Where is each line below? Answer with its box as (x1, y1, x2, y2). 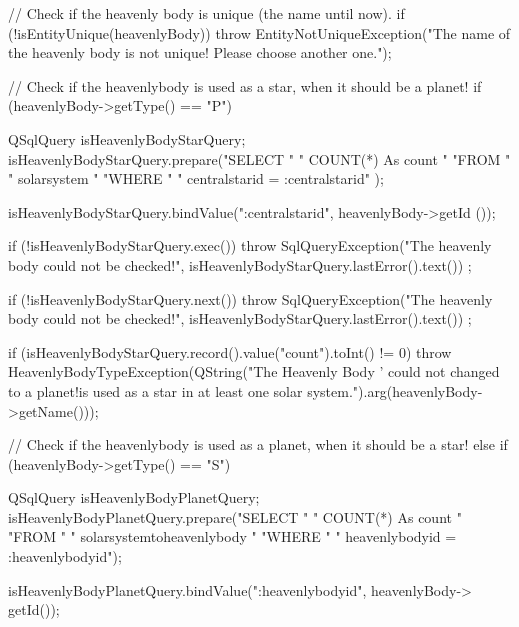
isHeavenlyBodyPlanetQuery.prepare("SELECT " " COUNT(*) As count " (8, 506, 462, 527)
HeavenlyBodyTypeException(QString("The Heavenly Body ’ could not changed (8, 361, 500, 382)
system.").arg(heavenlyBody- (307, 380, 483, 401)
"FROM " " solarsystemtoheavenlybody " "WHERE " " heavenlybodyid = (8, 526, 457, 547)
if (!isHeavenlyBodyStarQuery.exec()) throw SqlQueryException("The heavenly (8, 235, 492, 256)
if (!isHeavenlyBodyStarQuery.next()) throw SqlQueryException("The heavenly (8, 288, 493, 309)
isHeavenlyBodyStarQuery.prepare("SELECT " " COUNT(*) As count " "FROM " (8, 148, 511, 169)
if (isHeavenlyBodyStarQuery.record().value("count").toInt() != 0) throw (8, 341, 452, 362)
